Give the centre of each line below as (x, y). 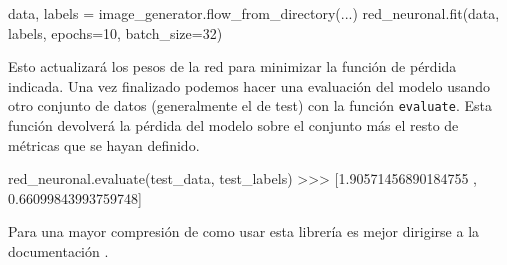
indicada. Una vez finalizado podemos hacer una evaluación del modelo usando (249, 85)
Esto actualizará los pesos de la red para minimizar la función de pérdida (232, 66)
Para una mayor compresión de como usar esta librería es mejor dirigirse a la (244, 231)
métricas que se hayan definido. (104, 144)
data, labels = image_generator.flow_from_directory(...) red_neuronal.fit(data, (254, 13)
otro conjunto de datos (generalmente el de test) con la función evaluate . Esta (250, 105)
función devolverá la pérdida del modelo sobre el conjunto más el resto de (233, 125)
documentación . (58, 251)
